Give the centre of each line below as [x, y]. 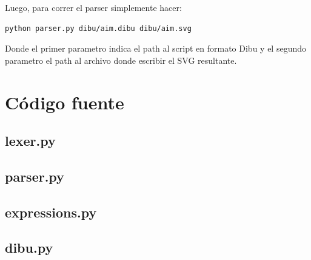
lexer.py [30, 141]
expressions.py [51, 212]
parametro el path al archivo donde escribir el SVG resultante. [121, 60]
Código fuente [65, 102]
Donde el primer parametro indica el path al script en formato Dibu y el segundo [156, 48]
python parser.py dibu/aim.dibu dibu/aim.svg [98, 28]
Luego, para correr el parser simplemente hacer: [93, 7]
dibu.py [29, 248]
